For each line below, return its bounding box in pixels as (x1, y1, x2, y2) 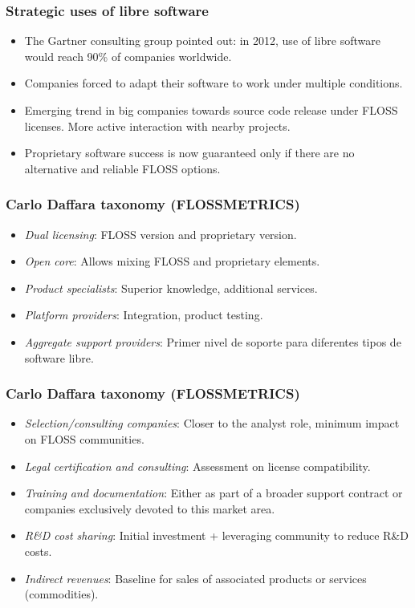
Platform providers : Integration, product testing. (24, 306, 263, 323)
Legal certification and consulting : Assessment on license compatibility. (24, 457, 371, 474)
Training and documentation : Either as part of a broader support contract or (24, 484, 403, 501)
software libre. (24, 349, 94, 366)
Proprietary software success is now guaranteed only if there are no (24, 144, 355, 161)
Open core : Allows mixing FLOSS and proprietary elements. (24, 253, 320, 270)
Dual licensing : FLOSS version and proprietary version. (24, 225, 297, 242)
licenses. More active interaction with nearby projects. (24, 117, 291, 134)
